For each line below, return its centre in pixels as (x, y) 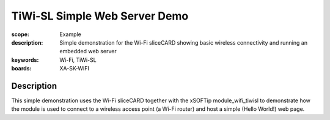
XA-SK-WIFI (75, 69)
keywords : (25, 60)
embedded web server (88, 51)
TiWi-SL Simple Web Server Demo (100, 16)
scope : (20, 34)
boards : (21, 69)
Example (71, 34)
